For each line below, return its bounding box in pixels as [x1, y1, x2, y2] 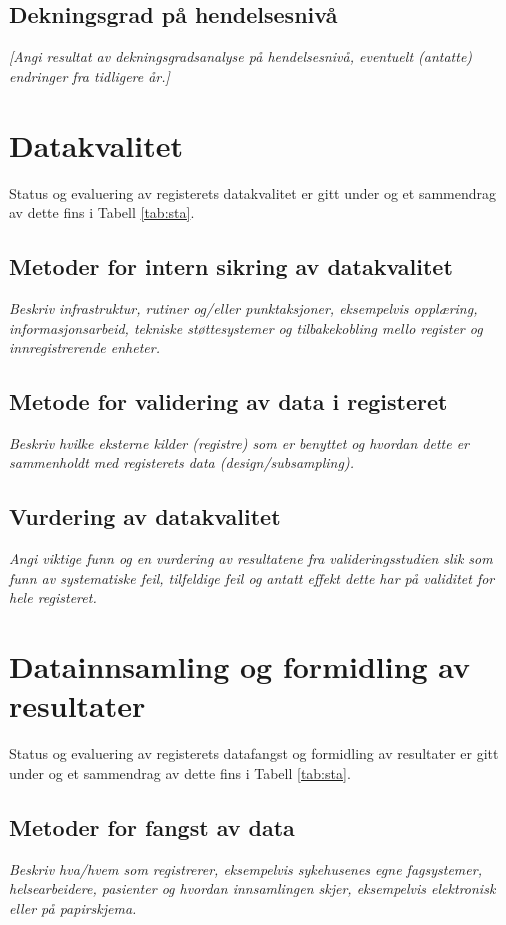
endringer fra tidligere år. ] [9, 65, 170, 86]
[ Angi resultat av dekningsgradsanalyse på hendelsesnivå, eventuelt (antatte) [9, 46, 473, 67]
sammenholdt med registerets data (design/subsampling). [9, 452, 354, 473]
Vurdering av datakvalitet [9, 501, 281, 532]
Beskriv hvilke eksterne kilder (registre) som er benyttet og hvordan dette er [9, 432, 470, 453]
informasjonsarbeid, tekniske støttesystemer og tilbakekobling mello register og [9, 317, 483, 338]
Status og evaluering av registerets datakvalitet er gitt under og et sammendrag [9, 182, 497, 203]
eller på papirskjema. [9, 897, 137, 918]
